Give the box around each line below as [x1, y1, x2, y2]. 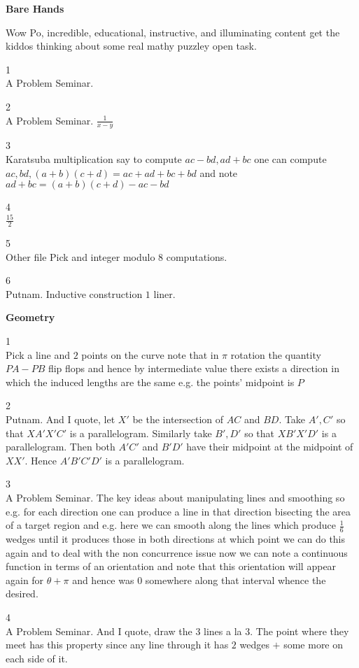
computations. [166, 249, 227, 264]
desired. [6, 586, 38, 601]
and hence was [72, 572, 134, 587]
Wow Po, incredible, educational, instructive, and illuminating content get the [6, 24, 340, 39]
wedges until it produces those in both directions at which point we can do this [6, 532, 346, 546]
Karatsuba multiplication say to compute [6, 151, 182, 166]
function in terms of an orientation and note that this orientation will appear [6, 559, 337, 574]
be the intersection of [132, 412, 224, 427]
